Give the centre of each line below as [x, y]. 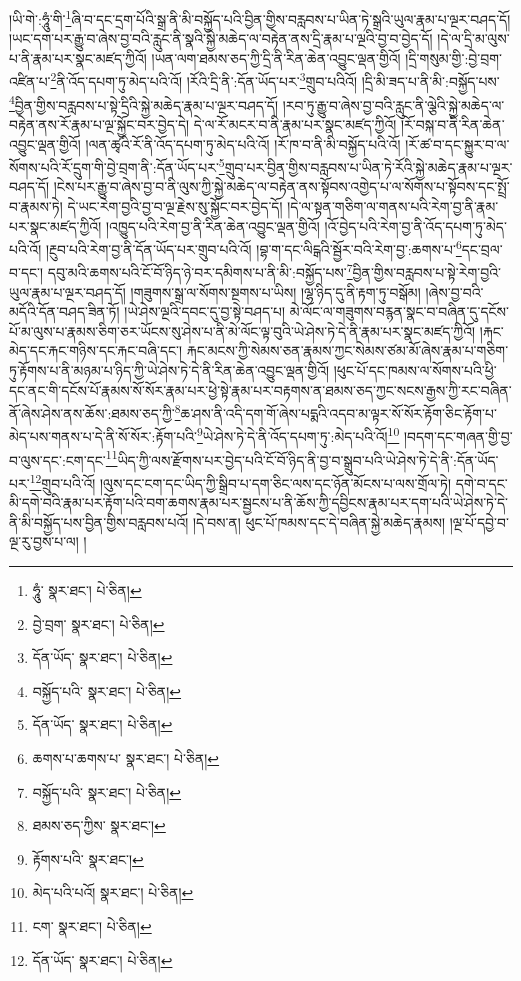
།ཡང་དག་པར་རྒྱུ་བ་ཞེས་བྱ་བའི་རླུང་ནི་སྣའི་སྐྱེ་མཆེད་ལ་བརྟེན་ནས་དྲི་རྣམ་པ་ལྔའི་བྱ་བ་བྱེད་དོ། [221, 38]
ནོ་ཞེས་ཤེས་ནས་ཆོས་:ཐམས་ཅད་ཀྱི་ [92, 412]
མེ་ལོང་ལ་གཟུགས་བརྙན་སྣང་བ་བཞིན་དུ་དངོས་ [399, 311]
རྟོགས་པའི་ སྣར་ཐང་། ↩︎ [88, 858]
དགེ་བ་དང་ [481, 482]
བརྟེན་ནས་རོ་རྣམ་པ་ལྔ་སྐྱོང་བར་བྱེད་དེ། [99, 123]
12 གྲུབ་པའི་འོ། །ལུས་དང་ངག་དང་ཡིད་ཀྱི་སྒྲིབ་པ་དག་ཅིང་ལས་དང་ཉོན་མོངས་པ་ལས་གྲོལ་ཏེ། [240, 481]
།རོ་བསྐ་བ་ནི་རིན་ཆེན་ [452, 123]
